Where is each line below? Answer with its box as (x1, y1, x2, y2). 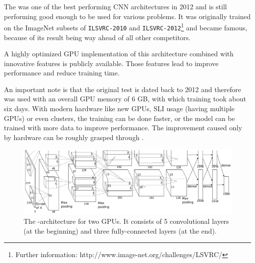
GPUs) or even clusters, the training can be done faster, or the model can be (4, 113, 235, 123)
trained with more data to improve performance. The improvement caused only (4, 122, 242, 133)
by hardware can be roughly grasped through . (4, 132, 144, 142)
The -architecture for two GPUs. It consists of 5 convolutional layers (24, 215, 229, 226)
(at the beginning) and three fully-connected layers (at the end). (24, 225, 217, 236)
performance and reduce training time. (4, 68, 120, 78)
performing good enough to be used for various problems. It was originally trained (4, 11, 251, 21)
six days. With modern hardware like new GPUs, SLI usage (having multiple (4, 103, 235, 114)
